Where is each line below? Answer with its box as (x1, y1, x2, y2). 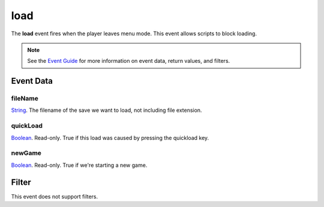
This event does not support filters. (11, 193, 98, 200)
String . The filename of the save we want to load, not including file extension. (11, 106, 202, 114)
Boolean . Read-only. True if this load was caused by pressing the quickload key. (11, 134, 209, 141)
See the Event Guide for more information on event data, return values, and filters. (27, 57, 230, 65)
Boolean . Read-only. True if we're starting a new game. (11, 162, 148, 169)
